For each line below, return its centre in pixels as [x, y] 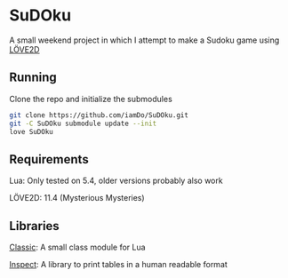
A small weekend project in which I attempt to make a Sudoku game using [144, 40]
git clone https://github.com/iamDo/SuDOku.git [99, 115]
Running [33, 78]
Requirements [49, 159]
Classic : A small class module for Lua [77, 247]
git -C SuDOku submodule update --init [83, 123]
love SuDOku [31, 131]
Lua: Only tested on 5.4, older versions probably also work [116, 181]
